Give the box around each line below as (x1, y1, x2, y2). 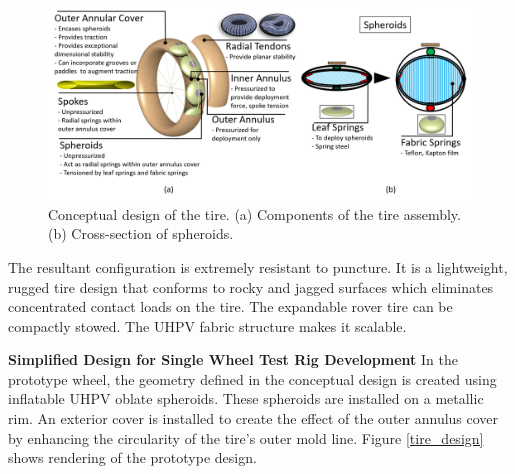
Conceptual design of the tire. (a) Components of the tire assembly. (48, 203, 461, 224)
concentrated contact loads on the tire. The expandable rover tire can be (8, 296, 453, 317)
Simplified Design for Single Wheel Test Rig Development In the (8, 349, 458, 370)
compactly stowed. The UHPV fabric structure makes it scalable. (8, 315, 407, 336)
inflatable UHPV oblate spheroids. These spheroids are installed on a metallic (8, 388, 484, 409)
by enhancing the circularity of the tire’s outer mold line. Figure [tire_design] (8, 427, 484, 448)
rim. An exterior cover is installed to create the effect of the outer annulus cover (8, 408, 499, 429)
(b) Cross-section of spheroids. (48, 223, 234, 244)
